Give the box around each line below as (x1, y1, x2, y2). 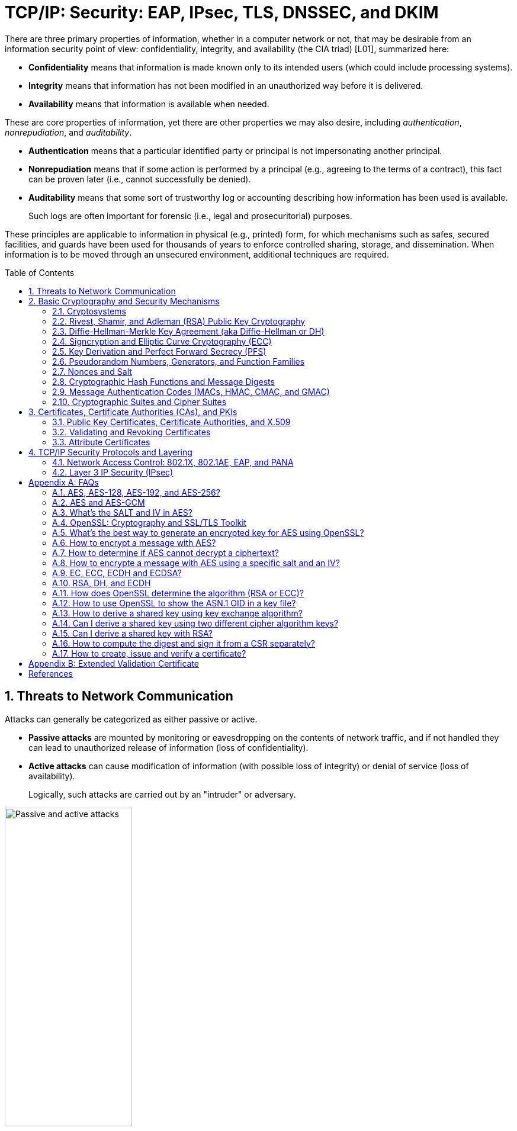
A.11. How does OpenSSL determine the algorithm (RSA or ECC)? (52, 587, 304, 598)
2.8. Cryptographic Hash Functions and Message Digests (52, 376, 275, 387)
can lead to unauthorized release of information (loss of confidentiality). (28, 742, 309, 753)
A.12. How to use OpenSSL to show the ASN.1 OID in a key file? (52, 597, 296, 608)
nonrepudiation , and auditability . (5, 127, 132, 137)
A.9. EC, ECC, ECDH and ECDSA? (52, 567, 182, 578)
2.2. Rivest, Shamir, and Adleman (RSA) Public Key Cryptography (52, 316, 306, 326)
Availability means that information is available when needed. (28, 98, 269, 109)
